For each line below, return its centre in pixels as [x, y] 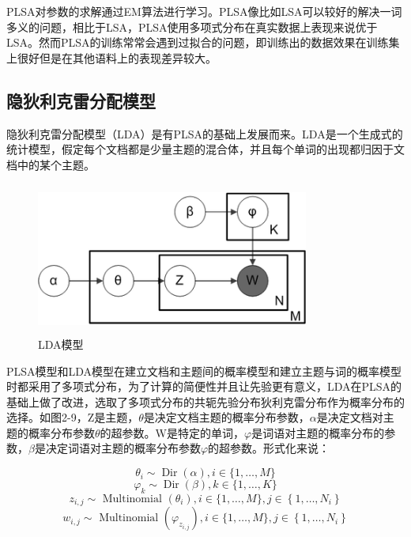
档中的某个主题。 [51, 164]
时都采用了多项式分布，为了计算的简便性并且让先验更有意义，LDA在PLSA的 [204, 386]
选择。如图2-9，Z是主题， [73, 417]
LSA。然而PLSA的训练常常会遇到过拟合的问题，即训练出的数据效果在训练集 [203, 42]
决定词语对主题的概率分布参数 [123, 448]
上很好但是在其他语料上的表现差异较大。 [111, 57]
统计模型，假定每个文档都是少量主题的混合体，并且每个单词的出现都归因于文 [205, 149]
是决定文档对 [350, 417]
